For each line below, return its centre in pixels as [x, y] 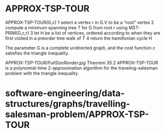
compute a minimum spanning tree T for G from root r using [67, 27]
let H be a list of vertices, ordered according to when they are [97, 33]
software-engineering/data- [65, 94]
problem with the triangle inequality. [42, 73]
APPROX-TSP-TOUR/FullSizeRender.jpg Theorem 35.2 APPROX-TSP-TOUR [82, 63]
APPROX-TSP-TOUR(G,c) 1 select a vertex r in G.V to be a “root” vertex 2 [80, 22]
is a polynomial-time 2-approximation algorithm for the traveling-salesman [82, 68]
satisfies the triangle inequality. [37, 53]
